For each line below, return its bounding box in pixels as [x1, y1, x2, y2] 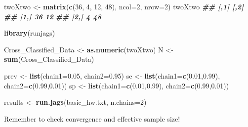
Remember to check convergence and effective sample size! [4, 113, 180, 124]
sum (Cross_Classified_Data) [4, 54, 94, 64]
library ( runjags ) [4, 28, 55, 38]
